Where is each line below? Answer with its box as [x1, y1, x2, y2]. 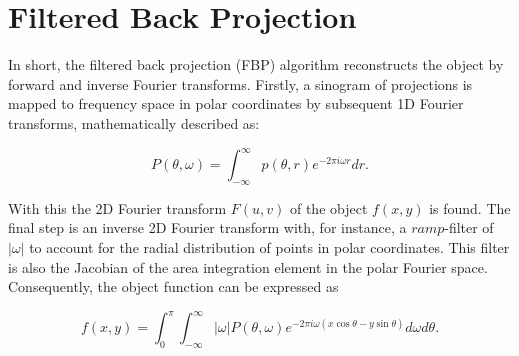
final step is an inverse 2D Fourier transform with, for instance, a [8, 217, 407, 238]
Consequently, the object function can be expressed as [8, 276, 339, 297]
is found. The [429, 197, 511, 218]
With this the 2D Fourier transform [8, 197, 227, 218]
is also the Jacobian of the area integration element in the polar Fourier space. [8, 256, 488, 277]
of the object [289, 197, 368, 218]
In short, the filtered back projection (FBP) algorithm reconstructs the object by [8, 54, 504, 75]
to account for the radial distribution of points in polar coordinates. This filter [29, 236, 510, 257]
